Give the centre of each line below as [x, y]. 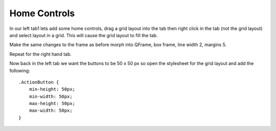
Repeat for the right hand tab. [40, 54]
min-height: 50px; [52, 89]
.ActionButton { [39, 82]
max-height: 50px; [52, 104]
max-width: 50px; [51, 111]
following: [20, 71]
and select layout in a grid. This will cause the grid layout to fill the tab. [84, 35]
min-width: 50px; [51, 96]
